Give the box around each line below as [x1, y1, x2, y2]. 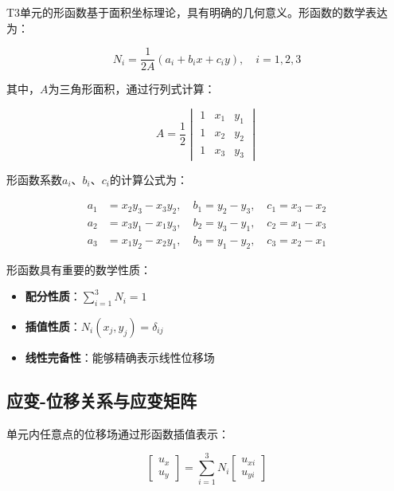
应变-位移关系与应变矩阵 [6, 387, 197, 412]
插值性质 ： [25, 317, 81, 334]
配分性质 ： [25, 288, 81, 304]
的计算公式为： [110, 171, 188, 187]
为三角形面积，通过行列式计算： [48, 81, 216, 97]
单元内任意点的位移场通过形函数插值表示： [6, 425, 229, 442]
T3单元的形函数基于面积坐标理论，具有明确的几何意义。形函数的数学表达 [6, 4, 388, 20]
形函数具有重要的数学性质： [6, 261, 151, 277]
